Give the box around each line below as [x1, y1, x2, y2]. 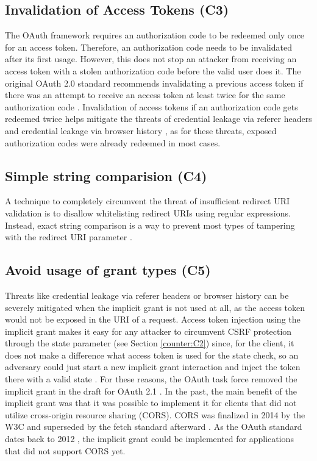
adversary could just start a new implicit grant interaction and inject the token [5, 360, 301, 373]
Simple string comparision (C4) [5, 166, 207, 185]
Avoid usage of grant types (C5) [5, 260, 211, 279]
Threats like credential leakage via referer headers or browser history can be [5, 288, 289, 301]
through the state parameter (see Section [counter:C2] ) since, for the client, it [5, 337, 294, 349]
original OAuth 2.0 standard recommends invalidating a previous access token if [5, 76, 304, 89]
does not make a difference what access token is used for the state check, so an [5, 348, 299, 361]
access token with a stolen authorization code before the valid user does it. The [5, 64, 301, 77]
